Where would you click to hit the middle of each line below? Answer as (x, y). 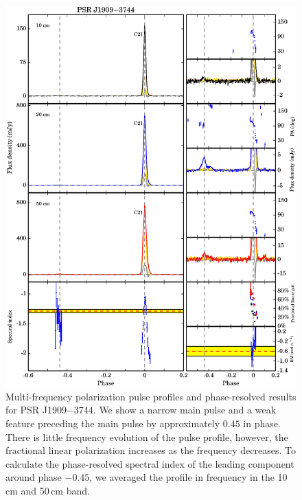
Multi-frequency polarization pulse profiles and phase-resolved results (151, 396)
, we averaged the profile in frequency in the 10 (188, 477)
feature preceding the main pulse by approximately (113, 423)
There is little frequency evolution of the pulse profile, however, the (147, 436)
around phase (34, 477)
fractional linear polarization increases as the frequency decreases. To (151, 450)
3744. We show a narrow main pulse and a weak (175, 410)
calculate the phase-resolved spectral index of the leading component (150, 463)
